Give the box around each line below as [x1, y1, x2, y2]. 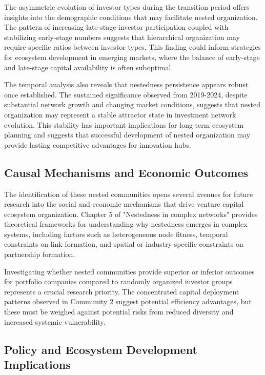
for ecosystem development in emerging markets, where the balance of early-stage [4, 51, 260, 62]
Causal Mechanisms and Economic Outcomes [4, 164, 249, 180]
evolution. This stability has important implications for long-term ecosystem [4, 119, 244, 130]
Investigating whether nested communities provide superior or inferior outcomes [4, 266, 255, 277]
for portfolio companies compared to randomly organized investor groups [4, 276, 233, 287]
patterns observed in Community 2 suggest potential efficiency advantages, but [4, 296, 252, 307]
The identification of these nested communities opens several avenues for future [4, 188, 253, 199]
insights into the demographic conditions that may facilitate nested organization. [4, 11, 258, 22]
